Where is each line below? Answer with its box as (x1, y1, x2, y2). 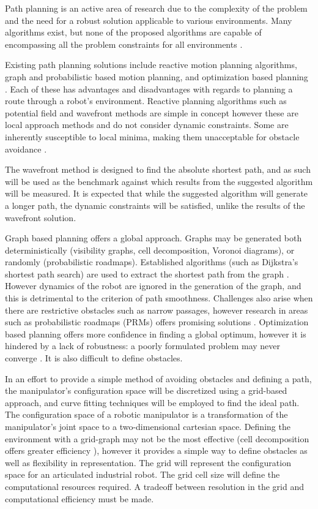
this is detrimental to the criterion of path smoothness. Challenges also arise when (5, 292, 313, 304)
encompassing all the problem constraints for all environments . (5, 37, 243, 50)
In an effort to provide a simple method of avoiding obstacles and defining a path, (5, 372, 312, 385)
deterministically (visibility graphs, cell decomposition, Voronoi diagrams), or (5, 243, 295, 256)
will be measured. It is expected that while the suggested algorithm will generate (5, 187, 308, 200)
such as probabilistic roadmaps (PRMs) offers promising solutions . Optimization (5, 315, 309, 328)
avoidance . (5, 142, 47, 155)
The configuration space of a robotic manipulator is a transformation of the (5, 408, 288, 421)
